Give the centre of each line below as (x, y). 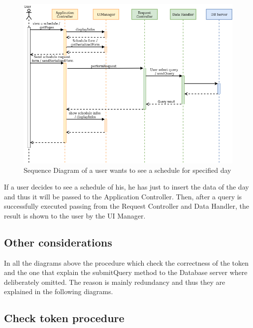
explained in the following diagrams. (59, 291)
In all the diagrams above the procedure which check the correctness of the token (126, 262)
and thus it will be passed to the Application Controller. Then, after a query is (123, 196)
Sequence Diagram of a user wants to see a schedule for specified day (127, 170)
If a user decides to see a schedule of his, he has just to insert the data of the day (126, 186)
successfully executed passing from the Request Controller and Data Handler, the (126, 206)
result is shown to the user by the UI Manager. (75, 215)
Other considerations (58, 242)
